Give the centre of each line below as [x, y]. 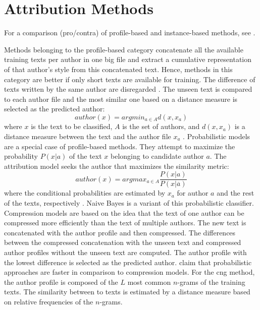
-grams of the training [211, 282]
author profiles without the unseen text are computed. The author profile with [125, 252]
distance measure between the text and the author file [88, 136]
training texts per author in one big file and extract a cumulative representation [128, 59]
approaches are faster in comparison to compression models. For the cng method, [129, 272]
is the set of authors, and [161, 126]
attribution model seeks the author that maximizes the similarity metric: [117, 166]
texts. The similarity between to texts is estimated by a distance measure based [127, 292]
